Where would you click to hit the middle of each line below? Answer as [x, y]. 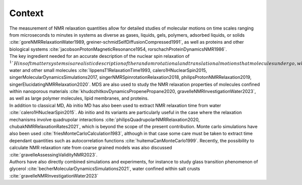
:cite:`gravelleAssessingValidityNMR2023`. [53, 155]
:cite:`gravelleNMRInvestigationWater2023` [54, 175]
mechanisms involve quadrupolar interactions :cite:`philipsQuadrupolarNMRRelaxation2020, [104, 119]
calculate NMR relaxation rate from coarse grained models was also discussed [91, 148]
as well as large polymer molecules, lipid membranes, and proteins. [79, 99]
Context [26, 13]
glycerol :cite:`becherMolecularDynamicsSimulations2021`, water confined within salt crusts [105, 169]
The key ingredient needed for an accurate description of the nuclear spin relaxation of [99, 56]
